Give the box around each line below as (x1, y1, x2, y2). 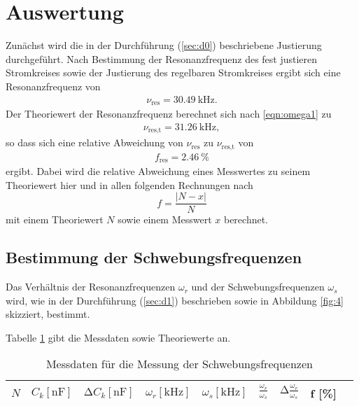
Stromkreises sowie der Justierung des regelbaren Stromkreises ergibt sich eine (6, 65, 341, 80)
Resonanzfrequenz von (6, 78, 101, 93)
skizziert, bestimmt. (6, 307, 90, 321)
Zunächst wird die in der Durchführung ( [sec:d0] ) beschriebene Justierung (6, 38, 322, 52)
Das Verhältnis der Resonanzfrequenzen (6, 279, 176, 294)
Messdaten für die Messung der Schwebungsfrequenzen (45, 356, 313, 372)
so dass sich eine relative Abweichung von (6, 135, 183, 150)
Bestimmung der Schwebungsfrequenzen (6, 246, 302, 268)
